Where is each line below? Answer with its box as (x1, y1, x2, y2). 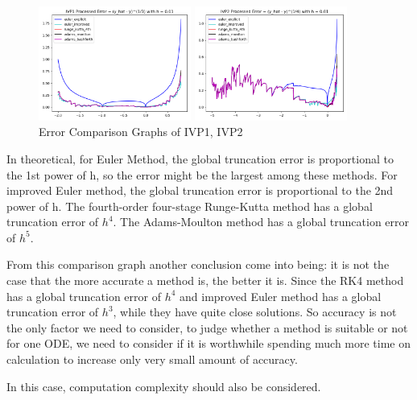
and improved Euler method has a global (180, 287, 382, 304)
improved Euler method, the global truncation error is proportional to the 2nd (6, 182, 394, 199)
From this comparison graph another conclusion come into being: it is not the (6, 256, 390, 273)
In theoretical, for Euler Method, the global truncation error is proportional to (6, 150, 394, 167)
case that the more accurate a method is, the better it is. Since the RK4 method (6, 272, 404, 289)
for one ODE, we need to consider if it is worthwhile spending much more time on (6, 335, 411, 352)
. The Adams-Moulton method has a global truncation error (113, 213, 410, 230)
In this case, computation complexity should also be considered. (6, 377, 321, 394)
